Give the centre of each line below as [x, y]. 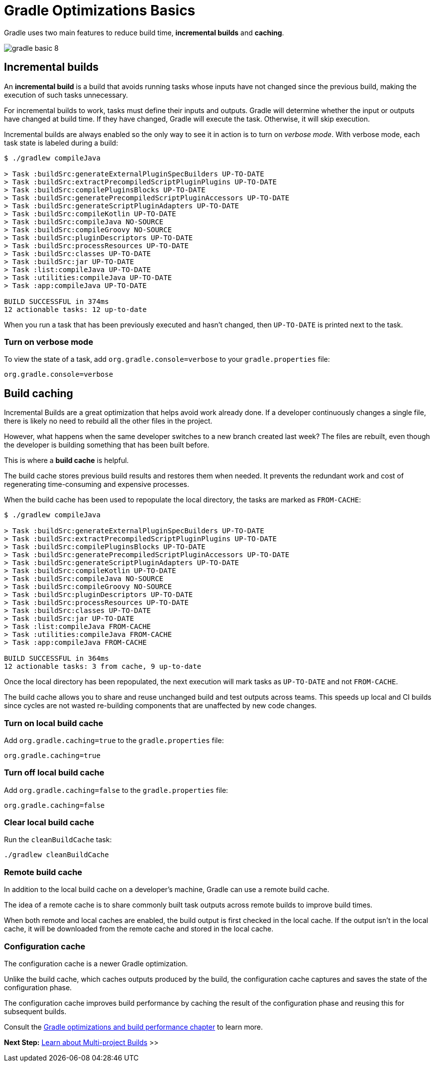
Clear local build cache [49, 823]
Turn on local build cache [54, 723]
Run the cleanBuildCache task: [58, 840]
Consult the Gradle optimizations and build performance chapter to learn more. [134, 1027]
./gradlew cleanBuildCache [56, 855]
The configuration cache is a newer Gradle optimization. [96, 963]
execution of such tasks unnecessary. [66, 95]
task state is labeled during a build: [61, 143]
